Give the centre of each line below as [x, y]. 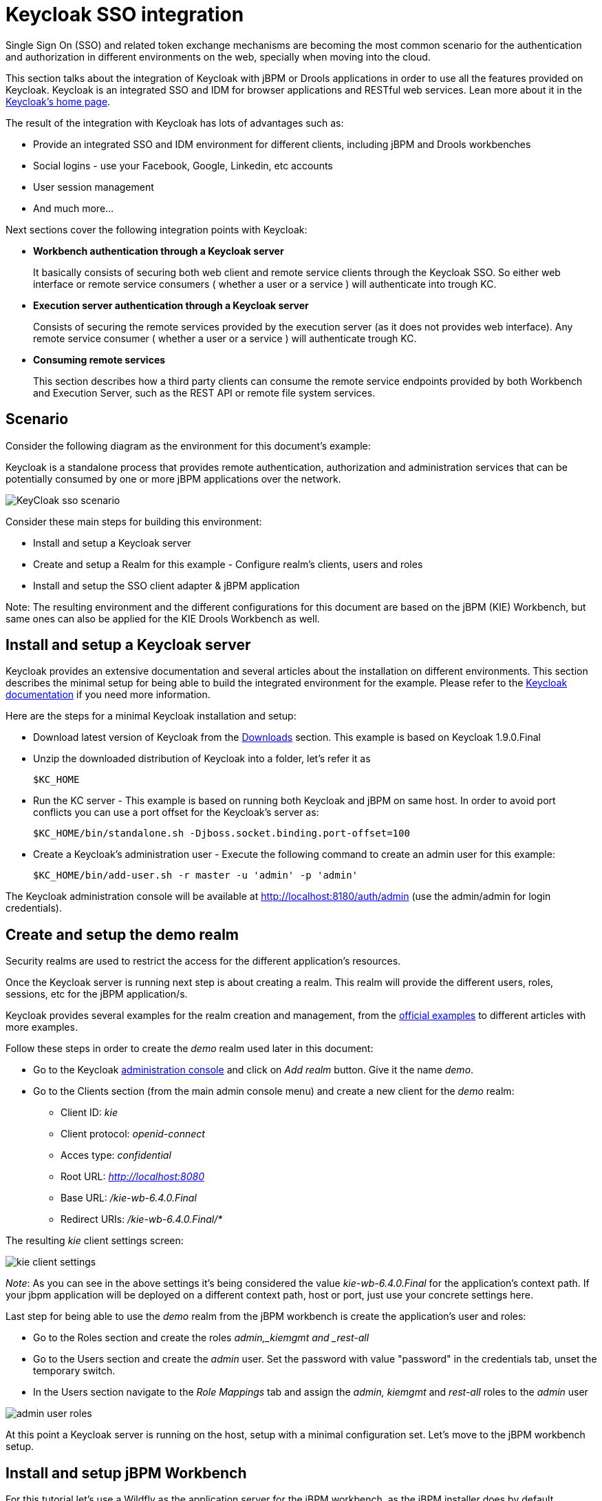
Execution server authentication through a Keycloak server [171, 305]
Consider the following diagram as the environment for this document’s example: [188, 445]
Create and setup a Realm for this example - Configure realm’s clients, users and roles [228, 564]
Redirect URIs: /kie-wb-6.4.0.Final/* [142, 1219]
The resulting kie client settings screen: [95, 1241]
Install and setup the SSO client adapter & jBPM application [166, 585]
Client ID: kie [89, 1113]
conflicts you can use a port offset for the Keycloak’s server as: [176, 812]
